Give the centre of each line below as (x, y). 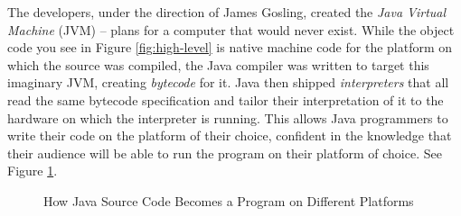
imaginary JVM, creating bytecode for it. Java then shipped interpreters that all (228, 82)
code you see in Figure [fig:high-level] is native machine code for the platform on (230, 47)
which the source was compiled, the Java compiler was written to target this (218, 64)
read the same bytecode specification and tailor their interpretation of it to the (226, 99)
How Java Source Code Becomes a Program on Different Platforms (229, 200)
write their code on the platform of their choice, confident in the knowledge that (230, 135)
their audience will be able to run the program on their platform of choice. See (225, 153)
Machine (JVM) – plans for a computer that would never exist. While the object (231, 29)
